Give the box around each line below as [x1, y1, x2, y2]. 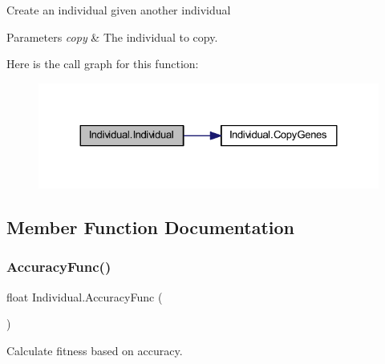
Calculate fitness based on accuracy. [6, 342, 183, 358]
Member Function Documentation [6, 215, 295, 240]
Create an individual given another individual [6, 2, 231, 18]
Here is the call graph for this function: [6, 55, 199, 72]
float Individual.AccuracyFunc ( [6, 288, 163, 305]
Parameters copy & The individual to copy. [6, 28, 218, 45]
